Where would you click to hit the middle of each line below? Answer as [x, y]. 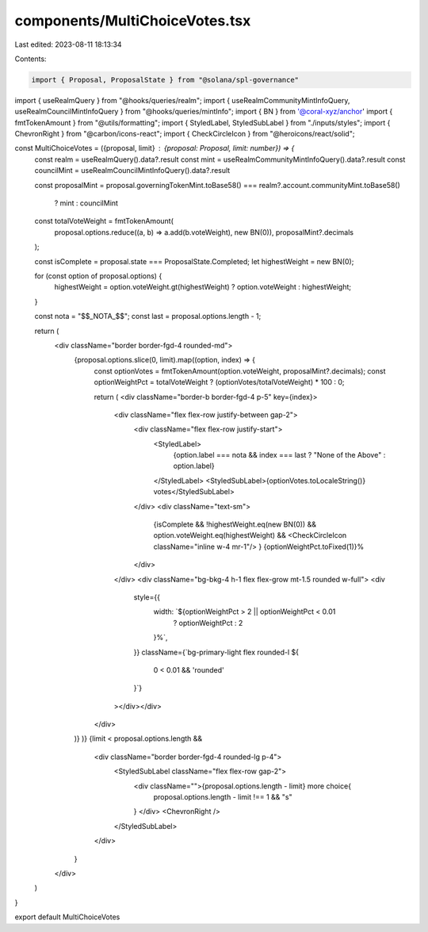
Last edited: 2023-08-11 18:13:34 [68, 44]
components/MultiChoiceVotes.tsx [133, 21]
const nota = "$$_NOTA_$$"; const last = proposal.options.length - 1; [148, 316]
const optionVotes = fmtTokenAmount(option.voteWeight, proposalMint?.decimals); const [240, 371]
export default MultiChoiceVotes [67, 917]
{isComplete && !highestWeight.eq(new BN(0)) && [235, 524]
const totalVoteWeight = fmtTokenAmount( [104, 221]
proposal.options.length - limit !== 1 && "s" [223, 797]
